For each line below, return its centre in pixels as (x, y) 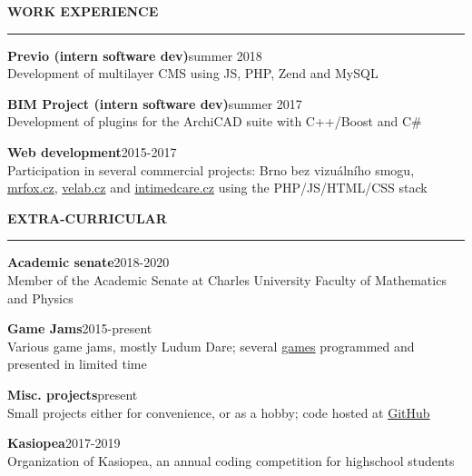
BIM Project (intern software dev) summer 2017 (155, 103)
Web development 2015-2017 (92, 151)
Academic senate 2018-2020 (88, 262)
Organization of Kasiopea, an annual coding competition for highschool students (231, 460)
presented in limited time (77, 364)
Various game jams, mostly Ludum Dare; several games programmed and (211, 346)
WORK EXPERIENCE (83, 11)
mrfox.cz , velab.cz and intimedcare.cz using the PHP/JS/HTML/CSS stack (217, 188)
